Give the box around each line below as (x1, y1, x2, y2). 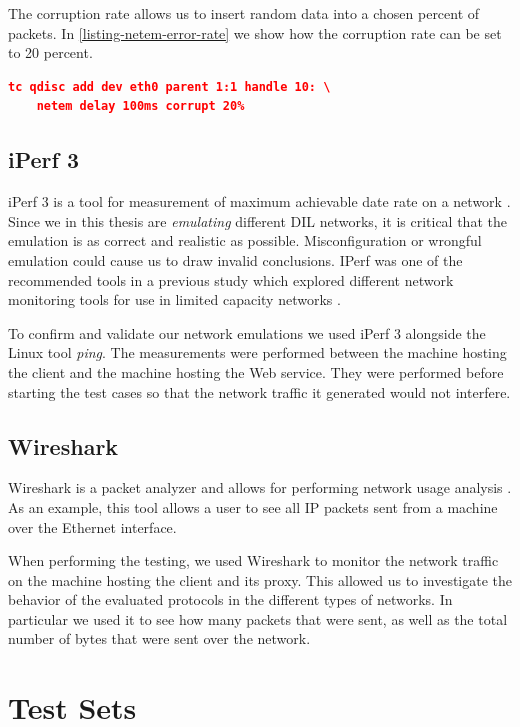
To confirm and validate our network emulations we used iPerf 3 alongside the (8, 322, 486, 343)
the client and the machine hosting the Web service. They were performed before (8, 361, 504, 382)
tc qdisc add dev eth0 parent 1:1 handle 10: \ (8, 79, 331, 94)
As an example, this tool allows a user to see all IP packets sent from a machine (8, 496, 498, 517)
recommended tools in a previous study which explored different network (8, 269, 454, 290)
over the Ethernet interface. (8, 516, 177, 537)
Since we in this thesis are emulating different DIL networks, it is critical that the (8, 210, 507, 231)
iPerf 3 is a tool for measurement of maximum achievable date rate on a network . (8, 191, 511, 212)
